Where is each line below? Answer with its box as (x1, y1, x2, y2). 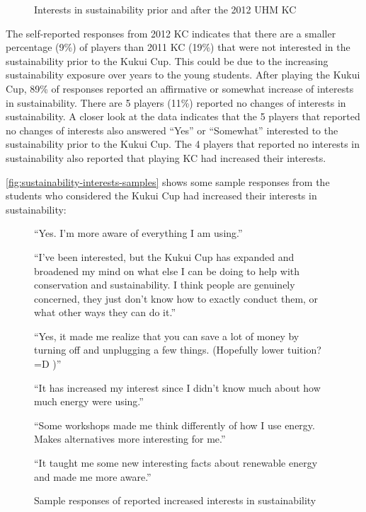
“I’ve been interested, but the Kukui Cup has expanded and (34, 249, 294, 264)
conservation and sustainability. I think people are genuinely (34, 277, 295, 292)
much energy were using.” (34, 394, 144, 409)
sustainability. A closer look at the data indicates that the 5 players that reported (6, 109, 360, 124)
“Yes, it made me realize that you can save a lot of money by (34, 328, 299, 343)
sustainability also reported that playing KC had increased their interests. (6, 150, 326, 165)
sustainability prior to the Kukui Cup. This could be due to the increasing (6, 53, 328, 68)
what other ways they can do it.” (34, 305, 176, 320)
